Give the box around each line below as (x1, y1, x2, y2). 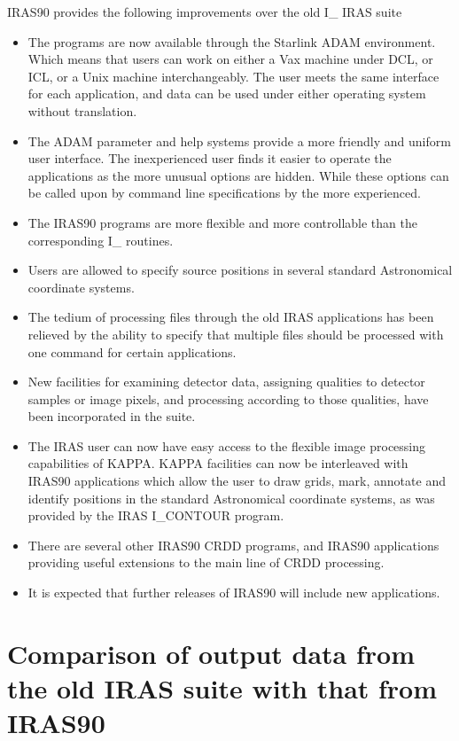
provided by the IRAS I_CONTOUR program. (27, 506, 284, 525)
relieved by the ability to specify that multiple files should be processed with (27, 324, 444, 343)
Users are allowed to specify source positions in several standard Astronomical (27, 261, 453, 279)
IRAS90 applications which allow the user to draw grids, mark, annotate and (27, 472, 446, 490)
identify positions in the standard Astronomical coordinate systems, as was (27, 488, 435, 507)
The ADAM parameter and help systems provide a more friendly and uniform (27, 131, 451, 150)
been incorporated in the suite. (27, 407, 196, 425)
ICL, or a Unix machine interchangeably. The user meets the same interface (27, 66, 440, 85)
